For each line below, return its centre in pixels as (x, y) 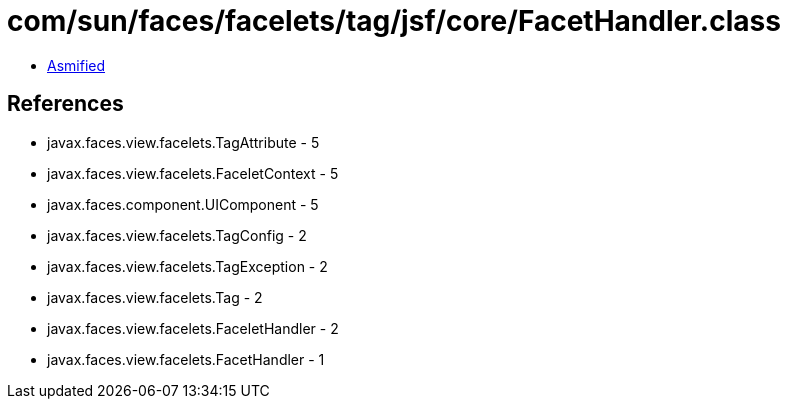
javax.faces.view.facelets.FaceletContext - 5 (193, 173)
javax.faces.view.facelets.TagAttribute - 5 (183, 142)
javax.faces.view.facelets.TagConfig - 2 (177, 235)
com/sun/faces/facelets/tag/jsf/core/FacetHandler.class (394, 21)
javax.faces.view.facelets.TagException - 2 (187, 266)
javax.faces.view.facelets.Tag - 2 (155, 297)
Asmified (76, 65)
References (65, 104)
